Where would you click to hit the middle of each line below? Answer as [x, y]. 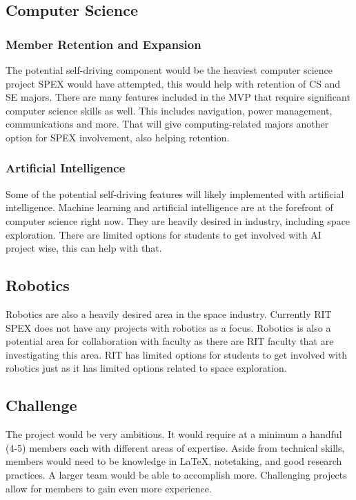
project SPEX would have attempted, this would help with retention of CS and [173, 83]
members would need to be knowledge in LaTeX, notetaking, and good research [174, 461]
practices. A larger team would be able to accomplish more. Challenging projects [176, 474]
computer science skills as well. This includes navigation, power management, [169, 110]
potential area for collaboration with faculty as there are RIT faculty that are [170, 341]
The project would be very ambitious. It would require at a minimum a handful [174, 434]
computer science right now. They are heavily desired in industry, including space [178, 220]
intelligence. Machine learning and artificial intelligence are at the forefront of [169, 207]
